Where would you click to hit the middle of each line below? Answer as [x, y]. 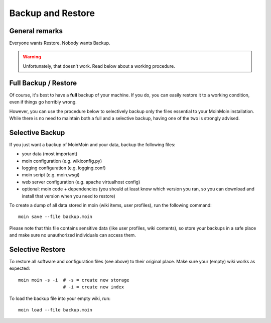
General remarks [36, 31]
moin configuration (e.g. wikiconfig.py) [62, 161]
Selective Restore [37, 249]
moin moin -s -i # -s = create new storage [74, 280]
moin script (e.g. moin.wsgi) [51, 175]
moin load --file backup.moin [55, 310]
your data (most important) [50, 154]
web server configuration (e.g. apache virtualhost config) [81, 182]
